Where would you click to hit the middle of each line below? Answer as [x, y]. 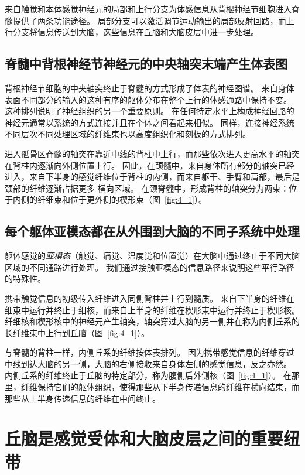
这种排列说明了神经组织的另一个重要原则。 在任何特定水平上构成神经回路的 [150, 111]
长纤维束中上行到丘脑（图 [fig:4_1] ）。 [77, 332]
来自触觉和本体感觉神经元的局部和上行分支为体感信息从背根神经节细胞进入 [148, 9]
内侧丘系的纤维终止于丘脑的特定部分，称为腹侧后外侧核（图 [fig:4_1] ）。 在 [148, 375]
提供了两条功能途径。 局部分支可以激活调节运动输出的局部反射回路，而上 [153, 20]
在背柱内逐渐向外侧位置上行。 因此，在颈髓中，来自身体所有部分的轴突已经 [150, 165]
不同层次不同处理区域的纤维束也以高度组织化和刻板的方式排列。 [128, 134]
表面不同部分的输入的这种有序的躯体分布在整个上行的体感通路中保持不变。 [148, 99]
